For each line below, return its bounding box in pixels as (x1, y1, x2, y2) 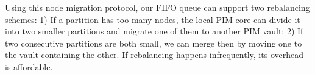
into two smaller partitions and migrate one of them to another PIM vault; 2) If (5, 25, 303, 37)
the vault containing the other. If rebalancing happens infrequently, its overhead (5, 48, 303, 61)
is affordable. (5, 60, 53, 73)
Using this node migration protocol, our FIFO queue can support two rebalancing (5, 1, 310, 13)
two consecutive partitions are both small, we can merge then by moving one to (5, 36, 302, 49)
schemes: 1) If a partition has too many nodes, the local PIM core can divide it (5, 13, 300, 25)
